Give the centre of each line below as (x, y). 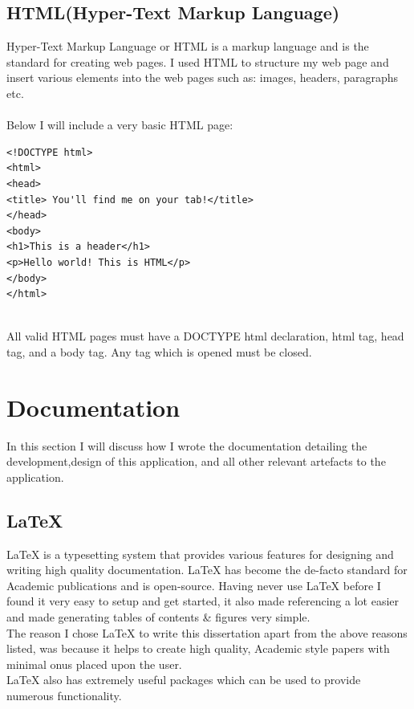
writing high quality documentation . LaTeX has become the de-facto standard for (207, 570)
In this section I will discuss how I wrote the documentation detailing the (187, 445)
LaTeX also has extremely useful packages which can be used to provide (184, 680)
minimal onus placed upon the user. (94, 664)
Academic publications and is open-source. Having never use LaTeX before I (194, 585)
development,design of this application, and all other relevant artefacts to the (196, 461)
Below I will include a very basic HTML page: (120, 125)
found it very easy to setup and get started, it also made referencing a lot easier (203, 601)
